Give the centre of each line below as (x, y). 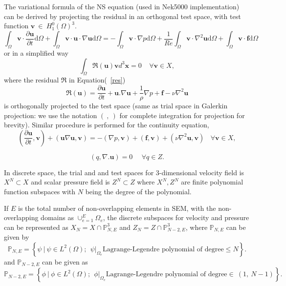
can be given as (65, 261)
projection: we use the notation (51, 115)
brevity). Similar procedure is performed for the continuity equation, (107, 125)
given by (17, 237)
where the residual (32, 80)
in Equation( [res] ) (97, 80)
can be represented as (36, 227)
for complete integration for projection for (182, 115)
